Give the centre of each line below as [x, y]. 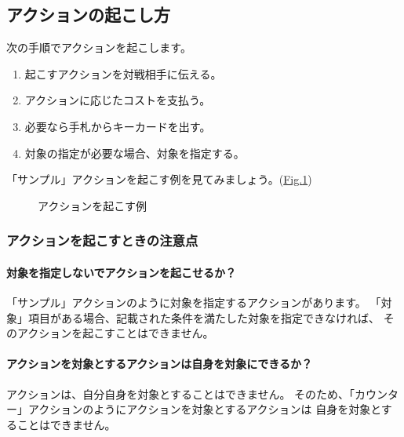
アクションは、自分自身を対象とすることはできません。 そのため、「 [181, 393]
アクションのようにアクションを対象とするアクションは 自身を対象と [204, 409]
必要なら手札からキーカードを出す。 [118, 126]
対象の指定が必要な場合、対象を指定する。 [135, 153]
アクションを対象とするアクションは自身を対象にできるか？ [159, 364]
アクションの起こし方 [88, 15]
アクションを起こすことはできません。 [115, 333]
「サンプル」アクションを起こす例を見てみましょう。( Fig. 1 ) [159, 179]
